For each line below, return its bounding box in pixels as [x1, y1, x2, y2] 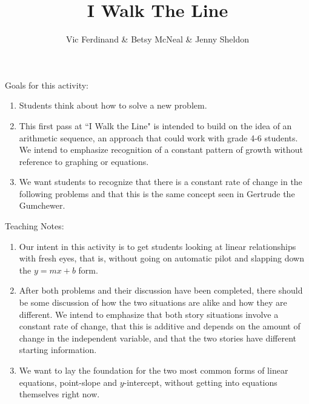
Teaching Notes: [5, 220, 64, 232]
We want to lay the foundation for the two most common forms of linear [19, 364, 288, 376]
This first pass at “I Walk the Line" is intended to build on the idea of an [19, 119, 292, 132]
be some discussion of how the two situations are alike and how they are [19, 296, 287, 309]
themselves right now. [19, 388, 100, 400]
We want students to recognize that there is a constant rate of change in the [19, 175, 302, 188]
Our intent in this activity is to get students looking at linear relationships [19, 240, 296, 252]
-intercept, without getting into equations [124, 375, 277, 388]
